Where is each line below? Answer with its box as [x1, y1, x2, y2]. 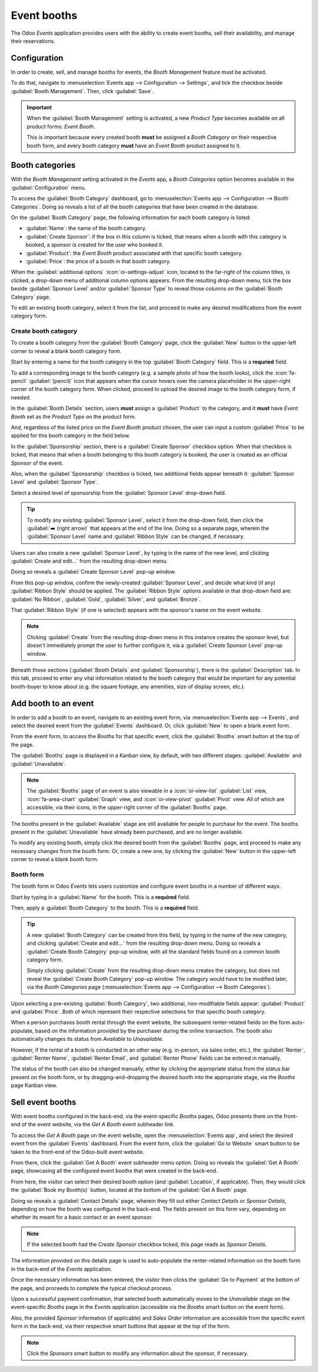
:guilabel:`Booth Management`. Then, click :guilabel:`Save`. [11, 87, 154, 94]
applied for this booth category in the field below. [11, 432, 131, 439]
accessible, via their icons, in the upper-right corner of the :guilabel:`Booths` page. [26, 804, 228, 811]
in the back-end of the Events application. [11, 1265, 112, 1272]
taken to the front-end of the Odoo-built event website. [11, 1148, 144, 1155]
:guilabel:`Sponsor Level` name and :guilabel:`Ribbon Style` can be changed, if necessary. [26, 533, 245, 540]
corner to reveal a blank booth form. [11, 856, 98, 863]
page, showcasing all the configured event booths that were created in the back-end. [11, 1167, 218, 1175]
